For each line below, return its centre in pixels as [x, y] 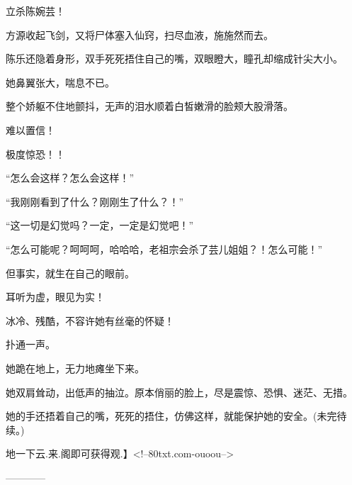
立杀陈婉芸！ [35, 11]
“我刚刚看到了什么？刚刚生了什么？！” [95, 201]
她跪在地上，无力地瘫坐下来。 [75, 368]
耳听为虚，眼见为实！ [55, 297]
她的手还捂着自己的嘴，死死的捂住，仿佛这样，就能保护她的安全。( [161, 416]
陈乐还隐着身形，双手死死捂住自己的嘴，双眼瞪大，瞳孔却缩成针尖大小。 [174, 58]
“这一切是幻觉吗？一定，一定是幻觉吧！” [100, 225]
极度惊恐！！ [35, 154]
